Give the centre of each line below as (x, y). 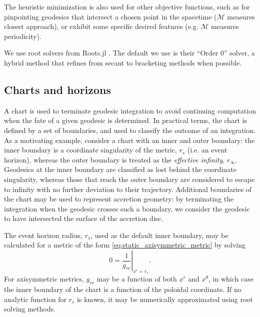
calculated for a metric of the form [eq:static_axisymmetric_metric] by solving (125, 245)
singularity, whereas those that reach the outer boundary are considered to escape (129, 179)
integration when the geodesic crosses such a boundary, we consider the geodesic (127, 208)
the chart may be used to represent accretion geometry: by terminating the (119, 199)
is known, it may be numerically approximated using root (165, 299)
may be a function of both (137, 279)
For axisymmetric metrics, (44, 279)
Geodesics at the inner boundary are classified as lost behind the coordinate (120, 169)
